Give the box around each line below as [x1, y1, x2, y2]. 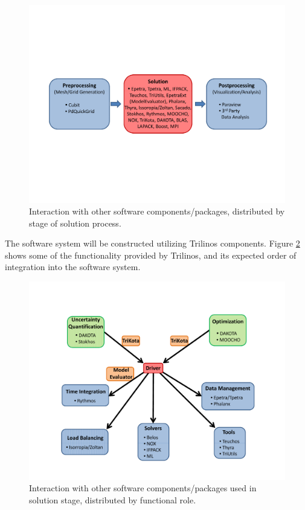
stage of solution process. [29, 216, 121, 229]
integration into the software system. [5, 260, 141, 273]
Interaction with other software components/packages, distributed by [29, 205, 285, 218]
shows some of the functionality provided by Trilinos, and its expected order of [5, 248, 297, 261]
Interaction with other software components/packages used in [29, 482, 257, 494]
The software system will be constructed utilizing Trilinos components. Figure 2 [5, 237, 300, 250]
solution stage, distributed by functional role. [29, 493, 196, 506]
